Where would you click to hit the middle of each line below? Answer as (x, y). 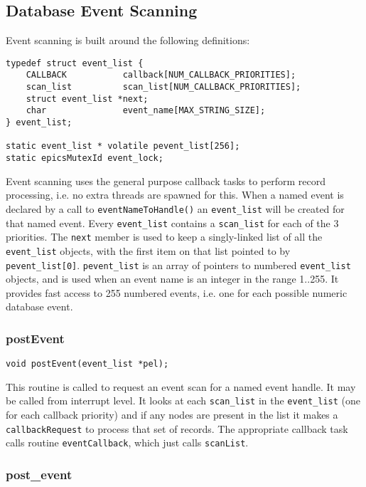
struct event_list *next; (87, 99)
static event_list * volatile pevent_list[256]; (123, 146)
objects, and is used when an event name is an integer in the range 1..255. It (172, 279)
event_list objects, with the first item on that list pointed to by (148, 250)
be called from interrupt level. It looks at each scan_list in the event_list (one (183, 400)
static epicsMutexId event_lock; (85, 158)
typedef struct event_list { (75, 63)
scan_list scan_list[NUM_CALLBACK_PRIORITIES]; (163, 87)
